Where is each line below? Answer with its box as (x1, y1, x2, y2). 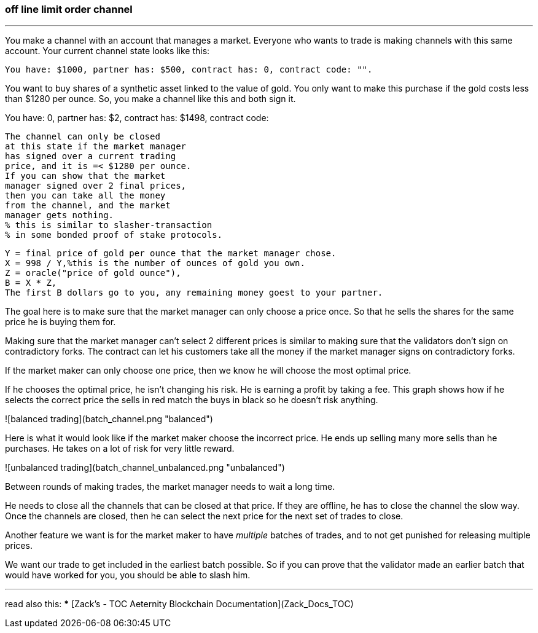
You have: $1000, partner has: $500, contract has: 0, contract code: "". (5, 65, 373, 75)
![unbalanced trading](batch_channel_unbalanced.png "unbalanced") (5, 462, 285, 473)
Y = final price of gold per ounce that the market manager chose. (5, 248, 337, 259)
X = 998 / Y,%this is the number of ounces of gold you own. (5, 258, 305, 269)
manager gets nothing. (5, 210, 114, 221)
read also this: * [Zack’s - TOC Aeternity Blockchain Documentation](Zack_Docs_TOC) (5, 599, 354, 610)
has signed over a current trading (5, 151, 176, 162)
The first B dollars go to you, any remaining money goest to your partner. (5, 288, 383, 298)
